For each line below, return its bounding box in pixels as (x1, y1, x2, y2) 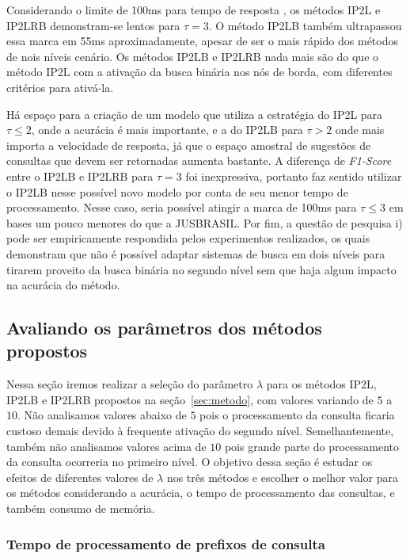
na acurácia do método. (6, 277, 120, 293)
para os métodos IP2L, (266, 376, 377, 392)
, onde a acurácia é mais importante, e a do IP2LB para (31, 121, 303, 138)
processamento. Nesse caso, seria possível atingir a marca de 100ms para (6, 199, 357, 216)
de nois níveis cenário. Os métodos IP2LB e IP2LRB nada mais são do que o (6, 48, 379, 64)
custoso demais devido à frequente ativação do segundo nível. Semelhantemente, (6, 422, 394, 439)
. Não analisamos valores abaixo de (17, 407, 187, 423)
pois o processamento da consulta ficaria (199, 407, 395, 423)
